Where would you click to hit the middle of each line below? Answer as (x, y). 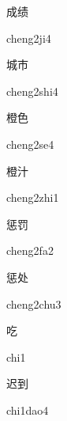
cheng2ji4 (29, 38)
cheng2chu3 (34, 303)
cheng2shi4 (32, 91)
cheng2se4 (30, 144)
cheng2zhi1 (33, 197)
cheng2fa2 (30, 250)
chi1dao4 (28, 410)
